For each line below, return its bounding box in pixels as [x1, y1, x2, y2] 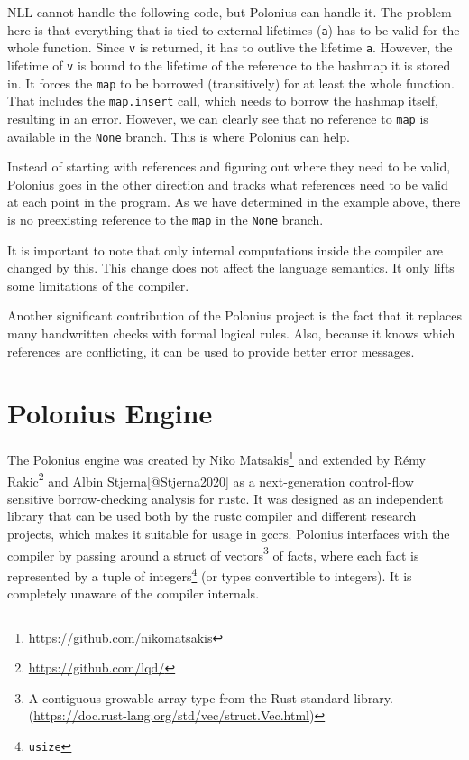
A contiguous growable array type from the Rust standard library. [28, 688, 393, 707]
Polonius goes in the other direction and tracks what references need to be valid [7, 174, 448, 193]
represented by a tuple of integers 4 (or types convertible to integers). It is [7, 563, 412, 585]
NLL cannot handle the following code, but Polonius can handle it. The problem [7, 3, 452, 21]
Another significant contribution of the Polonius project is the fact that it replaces [7, 306, 462, 325]
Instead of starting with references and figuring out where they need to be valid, [7, 157, 451, 176]
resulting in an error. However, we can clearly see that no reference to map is [7, 108, 428, 127]
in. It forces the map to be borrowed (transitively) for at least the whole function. [7, 73, 455, 92]
